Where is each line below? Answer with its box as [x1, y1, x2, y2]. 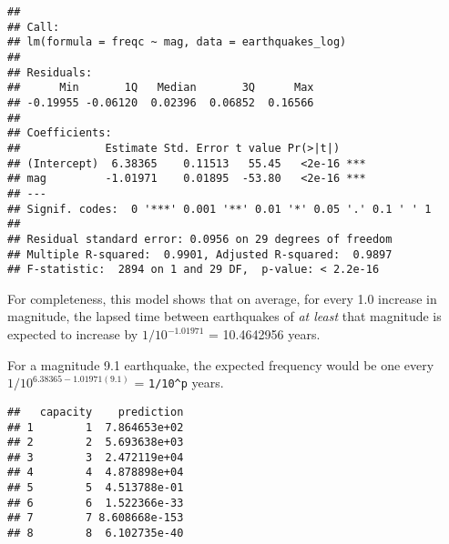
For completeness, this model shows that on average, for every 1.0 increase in [7, 288, 437, 307]
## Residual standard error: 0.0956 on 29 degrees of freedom [7, 232, 393, 246]
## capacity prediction [7, 405, 184, 418]
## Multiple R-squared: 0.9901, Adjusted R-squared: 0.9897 [7, 247, 393, 261]
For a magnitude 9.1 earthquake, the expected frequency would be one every [7, 355, 434, 374]
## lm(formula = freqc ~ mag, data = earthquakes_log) [7, 35, 347, 49]
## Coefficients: [7, 126, 112, 140]
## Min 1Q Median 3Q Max [7, 81, 314, 95]
